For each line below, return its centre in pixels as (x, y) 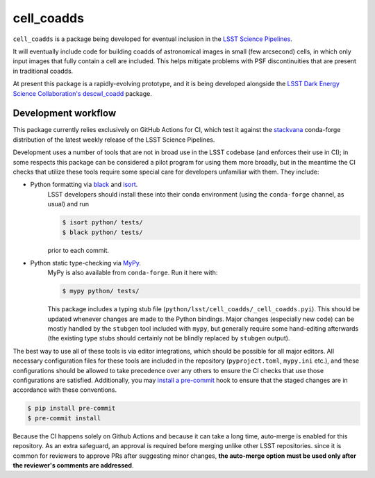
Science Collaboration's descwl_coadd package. (82, 93)
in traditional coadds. (43, 71)
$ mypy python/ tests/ (101, 291)
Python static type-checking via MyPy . (86, 263)
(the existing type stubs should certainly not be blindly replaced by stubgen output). (169, 338)
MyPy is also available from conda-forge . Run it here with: (133, 273)
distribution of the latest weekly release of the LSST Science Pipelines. (114, 140)
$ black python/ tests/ (103, 232)
